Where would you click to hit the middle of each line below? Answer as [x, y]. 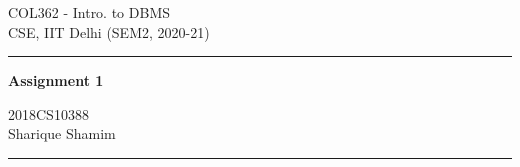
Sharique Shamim [62, 133]
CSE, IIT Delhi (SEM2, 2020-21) [109, 31]
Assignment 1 [56, 80]
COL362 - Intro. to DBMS [89, 12]
